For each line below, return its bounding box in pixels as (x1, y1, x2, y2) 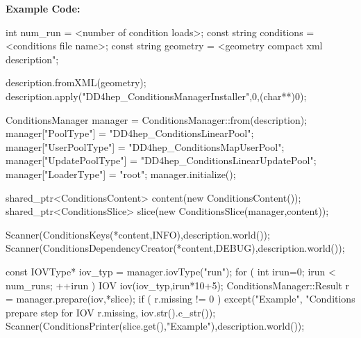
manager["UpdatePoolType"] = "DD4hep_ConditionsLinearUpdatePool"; (6, 153, 317, 168)
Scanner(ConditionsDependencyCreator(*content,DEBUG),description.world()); (6, 241, 345, 255)
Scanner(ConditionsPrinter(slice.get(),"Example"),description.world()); (6, 319, 305, 333)
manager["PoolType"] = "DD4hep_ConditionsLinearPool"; (6, 126, 254, 140)
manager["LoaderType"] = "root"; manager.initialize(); (6, 166, 236, 181)
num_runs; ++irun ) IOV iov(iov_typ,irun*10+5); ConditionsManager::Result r (6, 277, 349, 292)
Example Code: (6, 1, 81, 15)
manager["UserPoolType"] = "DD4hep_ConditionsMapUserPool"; (6, 139, 285, 154)
